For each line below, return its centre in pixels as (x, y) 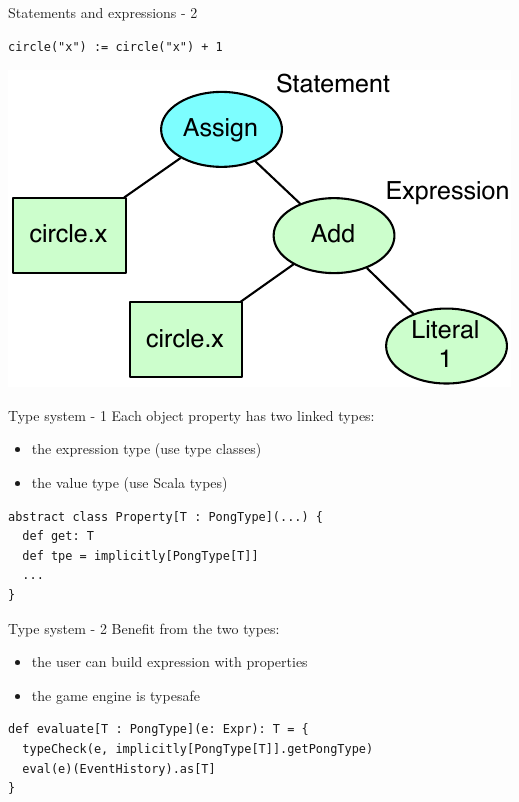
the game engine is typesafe (115, 694)
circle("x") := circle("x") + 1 (115, 46)
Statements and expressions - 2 (103, 12)
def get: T (58, 536)
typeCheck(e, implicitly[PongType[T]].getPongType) (198, 748)
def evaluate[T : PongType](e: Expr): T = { (158, 729)
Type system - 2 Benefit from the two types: (144, 627)
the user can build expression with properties (169, 661)
